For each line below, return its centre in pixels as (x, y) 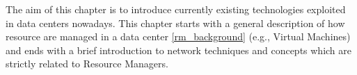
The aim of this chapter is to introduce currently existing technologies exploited (176, 9)
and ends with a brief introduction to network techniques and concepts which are (179, 50)
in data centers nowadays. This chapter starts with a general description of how (175, 23)
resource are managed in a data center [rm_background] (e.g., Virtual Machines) (178, 36)
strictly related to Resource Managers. (87, 64)
